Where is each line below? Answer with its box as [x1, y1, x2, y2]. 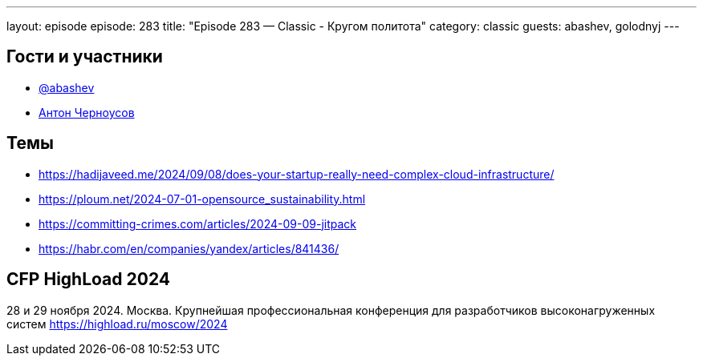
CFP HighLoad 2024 [6, 269, 171, 290]
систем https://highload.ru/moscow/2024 [6, 316, 228, 331]
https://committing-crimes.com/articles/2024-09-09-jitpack [39, 216, 357, 231]
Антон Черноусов [39, 105, 135, 119]
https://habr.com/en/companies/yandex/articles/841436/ [39, 241, 339, 255]
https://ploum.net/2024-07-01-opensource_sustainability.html [39, 191, 366, 206]
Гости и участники [6, 46, 163, 67]
